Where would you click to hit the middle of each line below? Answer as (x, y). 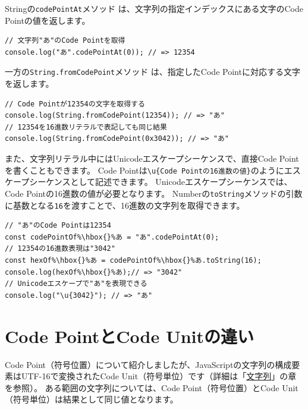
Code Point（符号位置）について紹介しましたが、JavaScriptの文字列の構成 (148, 364)
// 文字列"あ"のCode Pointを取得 (65, 41)
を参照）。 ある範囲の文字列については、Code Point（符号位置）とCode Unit (152, 387)
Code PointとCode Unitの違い (130, 336)
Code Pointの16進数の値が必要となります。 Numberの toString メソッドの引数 (154, 193)
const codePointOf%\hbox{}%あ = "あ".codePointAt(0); (112, 237)
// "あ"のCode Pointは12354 (58, 226)
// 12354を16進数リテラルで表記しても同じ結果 (86, 127)
